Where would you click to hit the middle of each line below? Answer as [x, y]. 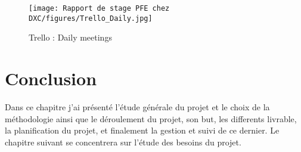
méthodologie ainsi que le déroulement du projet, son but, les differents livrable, [151, 118]
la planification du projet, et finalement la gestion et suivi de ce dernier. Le [142, 130]
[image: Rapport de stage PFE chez [99, 8]
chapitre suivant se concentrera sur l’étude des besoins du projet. [123, 142]
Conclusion [51, 78]
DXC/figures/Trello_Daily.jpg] [91, 18]
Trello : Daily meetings [70, 37]
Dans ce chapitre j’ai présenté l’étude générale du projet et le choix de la [137, 107]
